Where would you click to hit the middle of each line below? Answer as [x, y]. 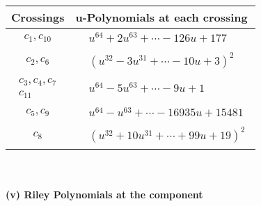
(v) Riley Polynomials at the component [104, 194]
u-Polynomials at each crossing [161, 17]
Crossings [38, 17]
